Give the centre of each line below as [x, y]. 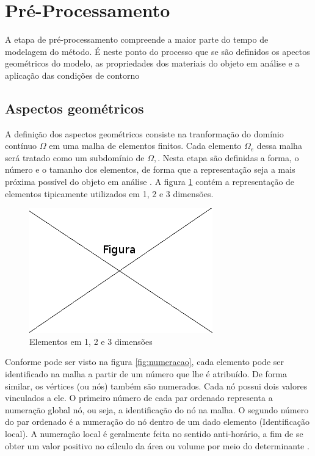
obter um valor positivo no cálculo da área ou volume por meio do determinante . [157, 445]
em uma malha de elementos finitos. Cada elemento [145, 146]
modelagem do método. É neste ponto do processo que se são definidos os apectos [157, 51]
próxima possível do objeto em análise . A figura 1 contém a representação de [150, 182]
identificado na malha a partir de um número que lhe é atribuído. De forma [146, 374]
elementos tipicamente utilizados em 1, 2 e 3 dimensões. [109, 193]
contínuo [21, 146]
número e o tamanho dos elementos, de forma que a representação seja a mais [150, 169]
